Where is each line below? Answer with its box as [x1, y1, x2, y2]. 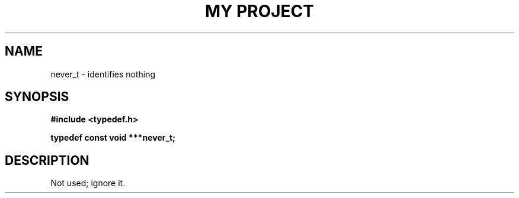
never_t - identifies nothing [50, 69, 156, 79]
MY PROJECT [204, 1, 315, 21]
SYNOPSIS [5, 89, 69, 105]
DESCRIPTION [5, 152, 89, 168]
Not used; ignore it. [50, 178, 126, 189]
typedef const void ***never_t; [50, 132, 176, 143]
